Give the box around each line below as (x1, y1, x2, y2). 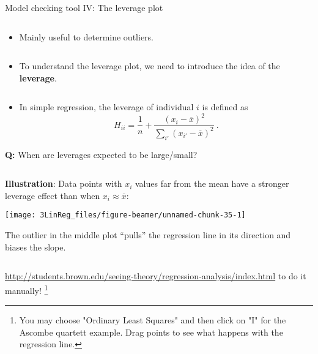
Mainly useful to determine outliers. (19, 30, 153, 43)
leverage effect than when (5, 189, 100, 201)
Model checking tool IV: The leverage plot (5, 1, 163, 13)
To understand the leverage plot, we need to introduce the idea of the (19, 59, 280, 72)
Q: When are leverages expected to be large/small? (5, 148, 198, 160)
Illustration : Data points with (5, 177, 122, 190)
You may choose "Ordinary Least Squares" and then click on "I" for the (19, 314, 286, 326)
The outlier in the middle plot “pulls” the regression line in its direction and (5, 228, 291, 241)
